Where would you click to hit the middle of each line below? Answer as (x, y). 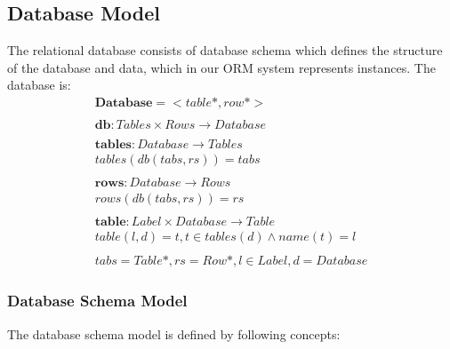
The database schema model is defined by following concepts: (174, 333)
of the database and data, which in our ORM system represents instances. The (221, 67)
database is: (39, 85)
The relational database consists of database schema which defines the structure (225, 50)
